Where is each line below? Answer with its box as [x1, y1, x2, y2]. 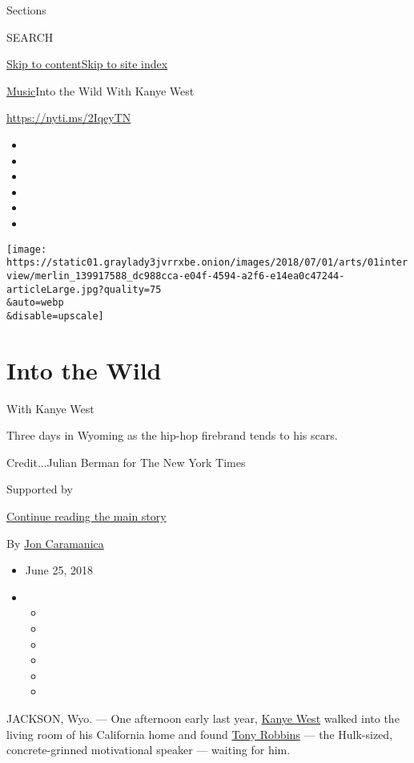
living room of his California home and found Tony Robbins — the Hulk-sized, [6, 725, 393, 742]
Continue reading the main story [6, 507, 167, 524]
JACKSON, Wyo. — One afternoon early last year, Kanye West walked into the [6, 709, 400, 726]
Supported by [6, 481, 73, 497]
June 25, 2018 [25, 562, 93, 578]
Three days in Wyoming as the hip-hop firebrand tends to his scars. [6, 427, 338, 444]
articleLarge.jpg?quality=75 [6, 283, 162, 295]
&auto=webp [6, 297, 64, 309]
